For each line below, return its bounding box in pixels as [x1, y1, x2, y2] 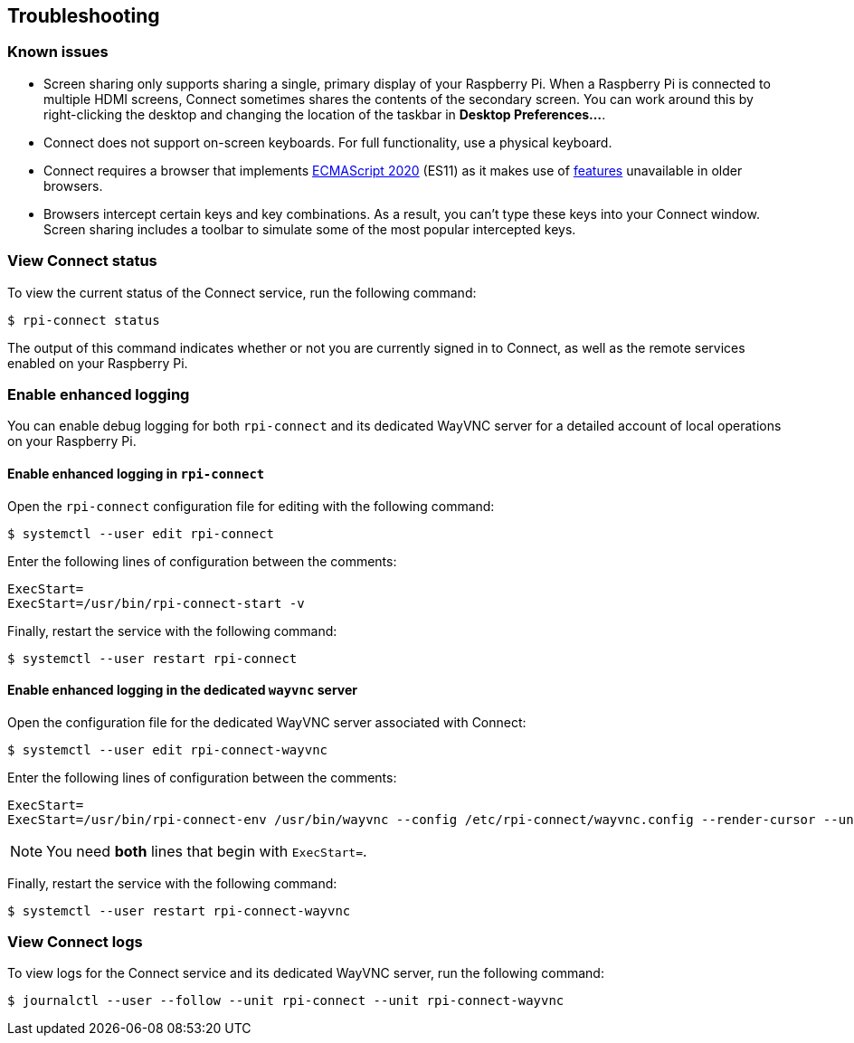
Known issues [7, 43, 109, 62]
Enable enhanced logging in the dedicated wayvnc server [7, 682, 357, 698]
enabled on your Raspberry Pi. [7, 355, 188, 371]
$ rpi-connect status [7, 312, 160, 327]
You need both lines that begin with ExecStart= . [46, 841, 367, 860]
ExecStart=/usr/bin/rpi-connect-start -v [7, 595, 305, 611]
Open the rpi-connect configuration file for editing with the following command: [7, 498, 495, 514]
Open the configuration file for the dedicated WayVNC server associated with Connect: [7, 714, 527, 730]
